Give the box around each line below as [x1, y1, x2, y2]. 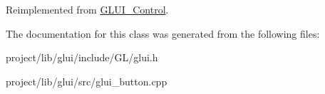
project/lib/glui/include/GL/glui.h [6, 50, 158, 65]
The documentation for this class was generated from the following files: [6, 26, 320, 41]
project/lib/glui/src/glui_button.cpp [6, 73, 167, 88]
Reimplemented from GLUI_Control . [6, 2, 169, 16]
